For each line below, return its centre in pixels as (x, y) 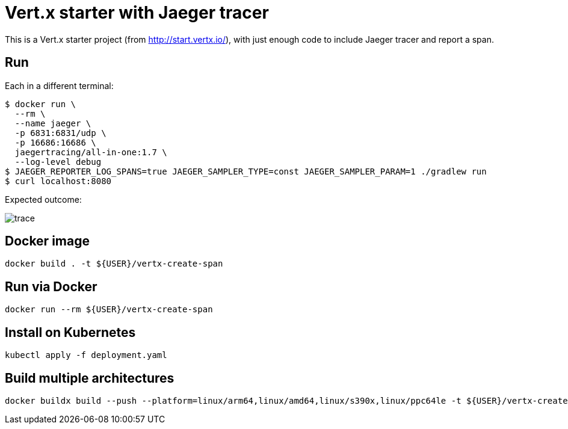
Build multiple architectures (90, 378)
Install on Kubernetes (70, 332)
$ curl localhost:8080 (58, 181)
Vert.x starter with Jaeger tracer (137, 13)
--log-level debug (58, 162)
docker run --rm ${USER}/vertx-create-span (109, 310)
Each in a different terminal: (59, 85)
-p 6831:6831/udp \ (60, 133)
